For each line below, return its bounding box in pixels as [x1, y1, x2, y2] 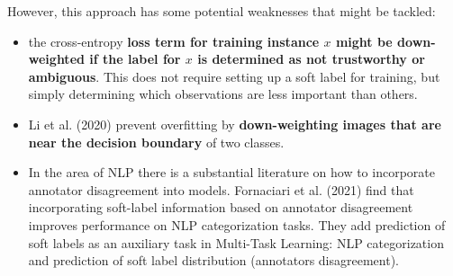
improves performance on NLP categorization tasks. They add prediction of [28, 215, 446, 234]
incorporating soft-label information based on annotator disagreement [28, 198, 413, 217]
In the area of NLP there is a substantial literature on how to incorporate [28, 163, 435, 182]
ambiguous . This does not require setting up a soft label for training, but [28, 67, 440, 85]
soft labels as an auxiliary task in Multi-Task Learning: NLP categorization [28, 233, 444, 252]
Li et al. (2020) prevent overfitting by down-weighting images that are [28, 114, 441, 133]
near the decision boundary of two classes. [28, 132, 285, 151]
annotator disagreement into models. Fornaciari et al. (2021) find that [28, 180, 414, 199]
